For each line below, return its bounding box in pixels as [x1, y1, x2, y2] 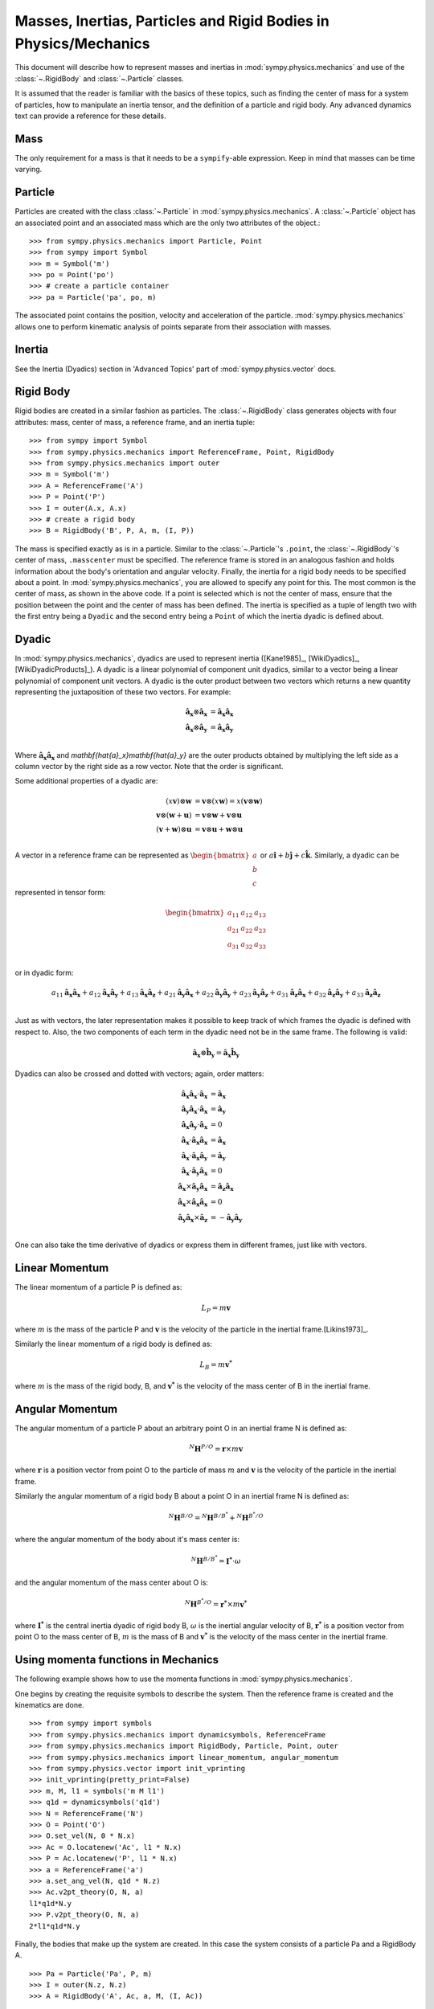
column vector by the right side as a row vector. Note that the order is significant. [14, 762, 284, 771]
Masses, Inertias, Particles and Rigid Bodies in [14, 12, 330, 30]
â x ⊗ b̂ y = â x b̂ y [192, 1048, 240, 1059]
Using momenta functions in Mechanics [14, 1653, 219, 1667]
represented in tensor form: [14, 888, 106, 898]
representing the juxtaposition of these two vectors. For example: [14, 687, 231, 697]
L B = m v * [199, 1358, 233, 1372]
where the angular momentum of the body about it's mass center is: [14, 1535, 240, 1545]
